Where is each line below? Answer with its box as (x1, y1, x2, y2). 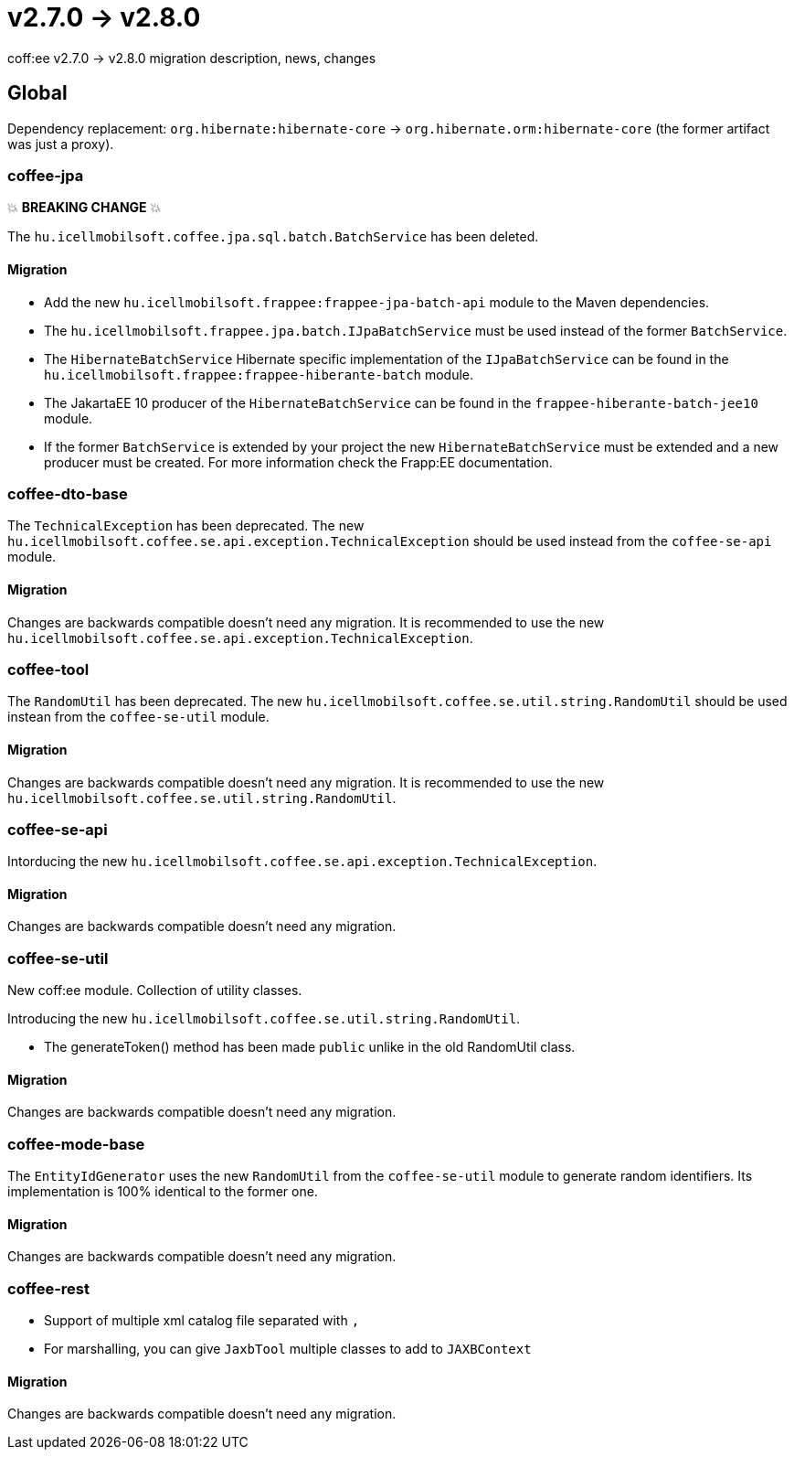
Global (7, 81, 68, 105)
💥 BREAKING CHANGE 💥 (7, 199, 162, 216)
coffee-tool (7, 659, 90, 679)
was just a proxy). (7, 135, 114, 152)
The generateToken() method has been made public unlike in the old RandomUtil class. (44, 1039, 576, 1055)
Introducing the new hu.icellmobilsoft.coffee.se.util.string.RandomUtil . (7, 1011, 521, 1027)
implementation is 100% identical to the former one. (7, 1184, 318, 1200)
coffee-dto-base (7, 484, 128, 503)
